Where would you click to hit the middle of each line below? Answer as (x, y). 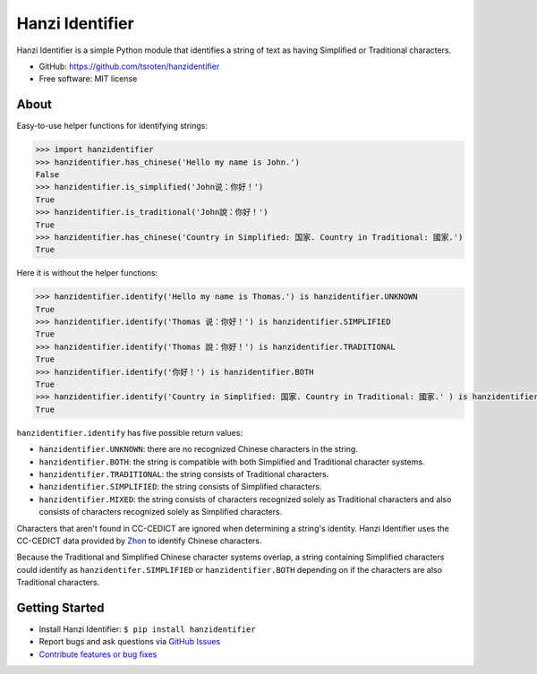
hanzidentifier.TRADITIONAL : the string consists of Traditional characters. (184, 474)
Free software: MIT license (88, 79)
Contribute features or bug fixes (98, 654)
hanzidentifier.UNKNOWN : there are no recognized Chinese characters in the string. (198, 449)
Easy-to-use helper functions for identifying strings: (112, 126)
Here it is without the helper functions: (87, 273)
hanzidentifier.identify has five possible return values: (130, 432)
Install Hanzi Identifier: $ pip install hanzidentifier (147, 629)
